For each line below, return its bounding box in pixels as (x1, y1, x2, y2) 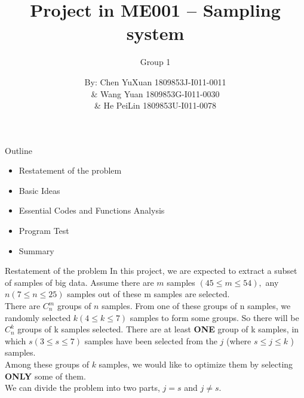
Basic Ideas (19, 184, 60, 196)
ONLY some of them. (5, 369, 86, 382)
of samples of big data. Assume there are (5, 276, 154, 288)
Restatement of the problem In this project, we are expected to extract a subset (5, 264, 297, 277)
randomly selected (5, 311, 71, 323)
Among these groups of (5, 358, 89, 370)
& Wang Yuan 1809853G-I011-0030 (91, 87, 220, 100)
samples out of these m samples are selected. (67, 288, 230, 300)
